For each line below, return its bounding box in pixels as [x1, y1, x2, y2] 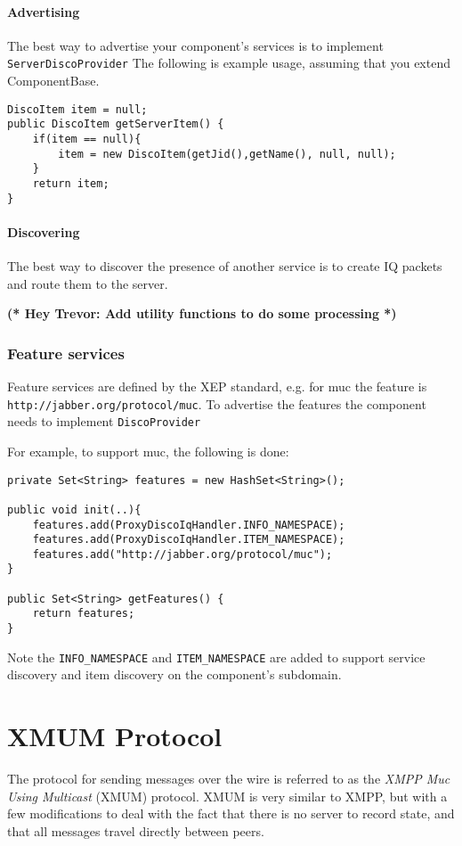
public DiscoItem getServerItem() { [7, 118, 224, 131]
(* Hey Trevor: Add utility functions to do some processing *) [7, 304, 397, 323]
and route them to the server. [7, 274, 168, 292]
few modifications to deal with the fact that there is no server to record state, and [7, 804, 455, 823]
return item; [32, 177, 109, 190]
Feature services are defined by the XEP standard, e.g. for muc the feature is [7, 377, 427, 396]
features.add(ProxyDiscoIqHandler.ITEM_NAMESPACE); [32, 533, 345, 546]
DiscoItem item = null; [7, 103, 148, 116]
